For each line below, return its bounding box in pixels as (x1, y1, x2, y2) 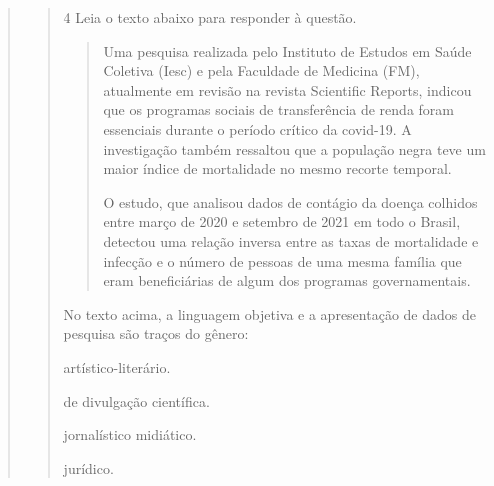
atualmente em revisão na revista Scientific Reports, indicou (103, 79, 472, 100)
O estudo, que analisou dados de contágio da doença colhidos (103, 191, 478, 212)
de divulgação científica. (63, 390, 210, 411)
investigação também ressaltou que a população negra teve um (103, 138, 486, 159)
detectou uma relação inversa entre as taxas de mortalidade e (103, 230, 479, 251)
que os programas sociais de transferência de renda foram (103, 99, 454, 120)
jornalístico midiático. (63, 424, 197, 445)
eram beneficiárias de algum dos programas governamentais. (103, 270, 471, 291)
